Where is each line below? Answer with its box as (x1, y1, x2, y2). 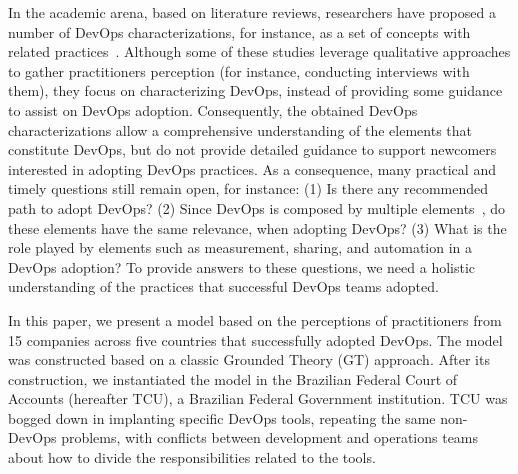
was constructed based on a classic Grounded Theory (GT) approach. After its (8, 349, 490, 370)
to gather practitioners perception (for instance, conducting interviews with (8, 60, 470, 81)
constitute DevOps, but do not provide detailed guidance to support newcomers (8, 139, 497, 160)
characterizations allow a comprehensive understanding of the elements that (8, 119, 473, 140)
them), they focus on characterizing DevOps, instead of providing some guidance (8, 80, 503, 101)
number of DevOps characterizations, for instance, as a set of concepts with (8, 21, 471, 42)
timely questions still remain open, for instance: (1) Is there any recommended (8, 178, 489, 199)
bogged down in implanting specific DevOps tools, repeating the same (8, 407, 436, 428)
